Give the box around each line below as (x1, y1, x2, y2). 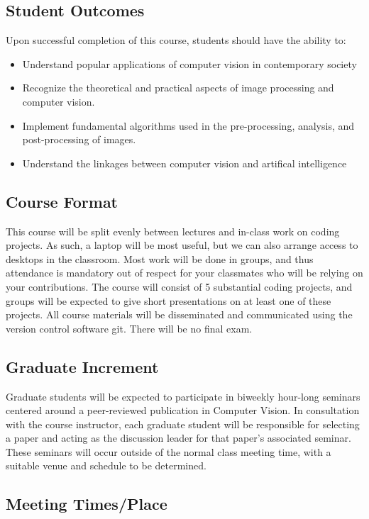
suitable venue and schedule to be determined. (6, 458, 206, 473)
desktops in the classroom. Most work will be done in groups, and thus (6, 251, 314, 266)
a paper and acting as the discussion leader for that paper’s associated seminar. (6, 430, 351, 445)
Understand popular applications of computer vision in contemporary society (22, 56, 357, 71)
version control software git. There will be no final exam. (6, 320, 253, 335)
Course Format (6, 190, 119, 212)
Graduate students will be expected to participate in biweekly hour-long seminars (6, 389, 360, 403)
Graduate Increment (6, 355, 159, 377)
